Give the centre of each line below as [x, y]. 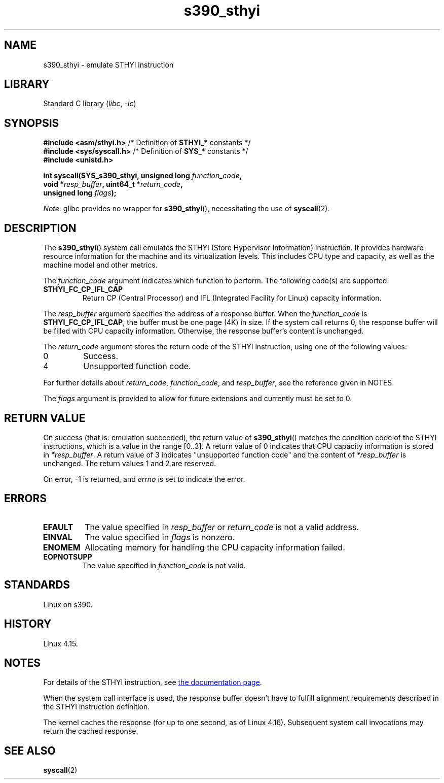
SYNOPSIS [32, 123]
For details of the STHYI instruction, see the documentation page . [153, 682]
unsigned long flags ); [80, 193]
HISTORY [28, 624]
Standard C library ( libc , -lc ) [90, 104]
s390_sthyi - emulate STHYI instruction [108, 64]
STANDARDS [37, 585]
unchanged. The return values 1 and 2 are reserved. [129, 463]
